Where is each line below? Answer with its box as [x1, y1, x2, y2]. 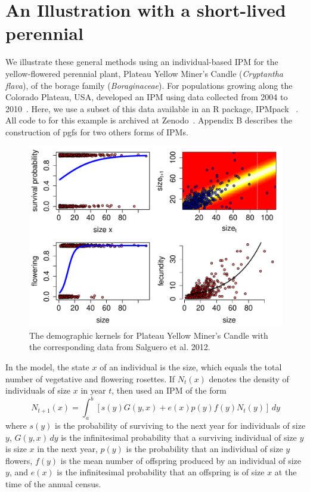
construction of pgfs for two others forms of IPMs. [5, 125, 188, 138]
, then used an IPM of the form [111, 384, 227, 397]
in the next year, [37, 443, 98, 455]
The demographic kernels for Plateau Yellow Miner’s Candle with [29, 329, 268, 341]
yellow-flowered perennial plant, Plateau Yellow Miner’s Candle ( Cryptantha [5, 67, 283, 79]
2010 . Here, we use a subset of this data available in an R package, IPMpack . [5, 102, 299, 115]
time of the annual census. [5, 477, 101, 490]
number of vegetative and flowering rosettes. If [5, 372, 175, 385]
